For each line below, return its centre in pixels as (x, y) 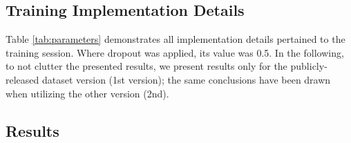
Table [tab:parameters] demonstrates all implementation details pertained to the (175, 39)
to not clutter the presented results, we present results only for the (146, 66)
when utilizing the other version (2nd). (87, 93)
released (22, 79)
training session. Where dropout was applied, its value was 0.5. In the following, (175, 52)
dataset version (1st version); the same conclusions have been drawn (186, 79)
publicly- (309, 66)
